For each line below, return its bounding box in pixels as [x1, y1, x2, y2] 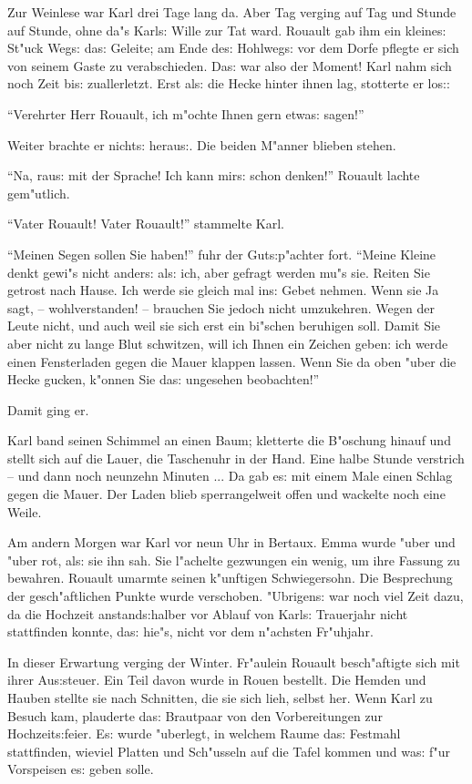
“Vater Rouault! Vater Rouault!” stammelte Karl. [7, 214, 284, 233]
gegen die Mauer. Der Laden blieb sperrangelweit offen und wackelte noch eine [7, 484, 446, 504]
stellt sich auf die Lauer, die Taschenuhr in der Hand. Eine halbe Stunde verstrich [7, 448, 465, 467]
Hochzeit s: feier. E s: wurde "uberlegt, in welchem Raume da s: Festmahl [7, 724, 401, 743]
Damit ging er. [7, 400, 89, 419]
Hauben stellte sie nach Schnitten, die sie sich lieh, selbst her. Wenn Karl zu [7, 688, 433, 707]
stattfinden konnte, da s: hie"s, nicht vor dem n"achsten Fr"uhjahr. [7, 622, 374, 641]
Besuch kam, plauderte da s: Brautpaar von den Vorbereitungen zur [7, 706, 383, 725]
